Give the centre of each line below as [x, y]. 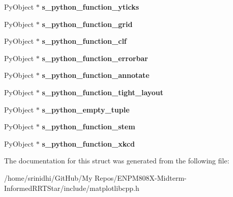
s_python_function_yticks [91, 7]
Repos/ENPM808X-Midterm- [140, 177]
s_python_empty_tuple [86, 109]
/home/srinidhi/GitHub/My [48, 177]
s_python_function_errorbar [95, 58]
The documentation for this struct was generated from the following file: [117, 161]
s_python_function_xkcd [88, 143]
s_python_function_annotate [96, 75]
